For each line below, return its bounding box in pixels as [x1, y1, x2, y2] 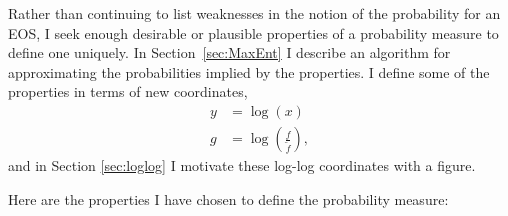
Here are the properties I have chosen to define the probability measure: [8, 188, 449, 209]
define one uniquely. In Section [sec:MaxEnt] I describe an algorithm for [8, 42, 451, 63]
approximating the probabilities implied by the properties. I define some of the [8, 61, 490, 82]
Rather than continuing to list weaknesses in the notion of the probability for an [8, 3, 501, 23]
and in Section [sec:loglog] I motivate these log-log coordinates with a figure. [8, 155, 476, 176]
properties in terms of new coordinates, [8, 81, 248, 102]
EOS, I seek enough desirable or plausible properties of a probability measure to [8, 22, 499, 43]
